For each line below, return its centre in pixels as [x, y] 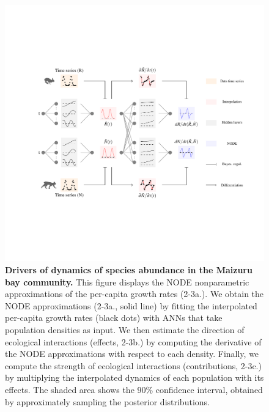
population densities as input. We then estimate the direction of [125, 329]
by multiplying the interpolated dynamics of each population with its [134, 377]
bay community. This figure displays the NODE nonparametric [127, 281]
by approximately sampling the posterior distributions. [107, 401]
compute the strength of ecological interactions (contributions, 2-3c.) [133, 365]
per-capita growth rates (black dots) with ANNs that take [114, 318]
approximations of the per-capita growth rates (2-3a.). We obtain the [134, 294]
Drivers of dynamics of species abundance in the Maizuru [129, 270]
